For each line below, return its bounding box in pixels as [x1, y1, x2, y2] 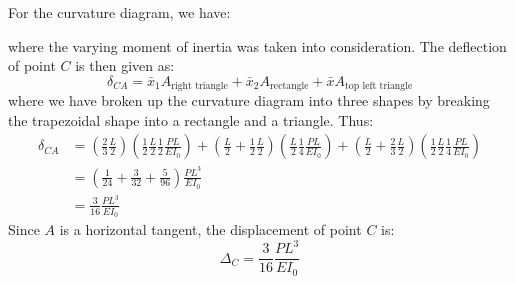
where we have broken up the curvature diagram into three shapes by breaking [8, 90, 490, 111]
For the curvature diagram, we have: [8, 2, 231, 22]
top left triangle [345, 81, 413, 92]
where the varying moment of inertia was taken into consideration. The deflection [8, 35, 507, 56]
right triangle [171, 81, 228, 92]
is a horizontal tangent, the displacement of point [59, 219, 362, 240]
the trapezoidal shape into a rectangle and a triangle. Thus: [8, 109, 374, 130]
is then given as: [75, 55, 175, 76]
